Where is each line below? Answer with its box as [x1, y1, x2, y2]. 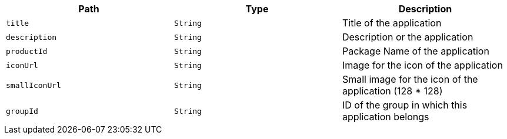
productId [6, 46, 48, 56]
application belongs [342, 111, 429, 123]
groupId [6, 106, 38, 116]
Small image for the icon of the [342, 73, 478, 85]
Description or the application [342, 31, 473, 43]
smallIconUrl [6, 80, 61, 90]
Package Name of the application [342, 45, 489, 57]
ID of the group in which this [342, 99, 468, 111]
